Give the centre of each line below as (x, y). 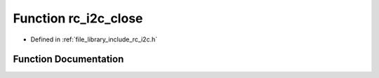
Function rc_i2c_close (78, 18)
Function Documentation (68, 59)
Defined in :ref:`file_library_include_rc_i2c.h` (94, 39)
